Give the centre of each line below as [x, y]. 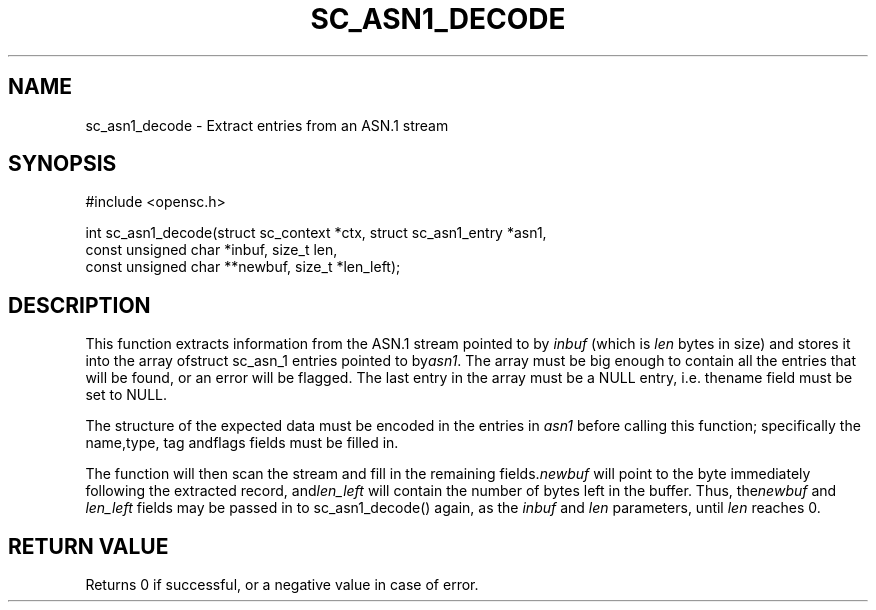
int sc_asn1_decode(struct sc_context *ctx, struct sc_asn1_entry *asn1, [316, 233]
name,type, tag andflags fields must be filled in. [242, 443]
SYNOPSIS [62, 164]
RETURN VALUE [88, 546]
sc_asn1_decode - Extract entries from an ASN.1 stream [267, 125]
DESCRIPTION [79, 305]
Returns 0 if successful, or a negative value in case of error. [282, 585]
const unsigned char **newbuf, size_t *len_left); [243, 267]
